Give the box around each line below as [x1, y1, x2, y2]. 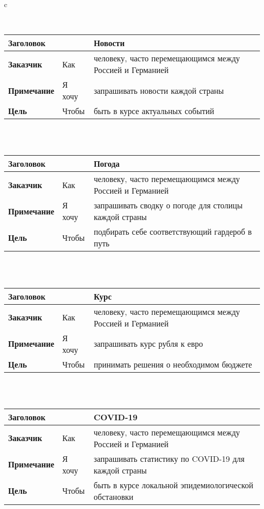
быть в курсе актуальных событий [93, 105, 214, 117]
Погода [93, 158, 120, 170]
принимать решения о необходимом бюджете [93, 358, 252, 370]
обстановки [93, 490, 134, 502]
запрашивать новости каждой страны [93, 84, 224, 96]
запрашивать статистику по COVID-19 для [93, 452, 245, 464]
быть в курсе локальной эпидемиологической [93, 479, 253, 491]
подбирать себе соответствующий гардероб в [93, 226, 252, 238]
